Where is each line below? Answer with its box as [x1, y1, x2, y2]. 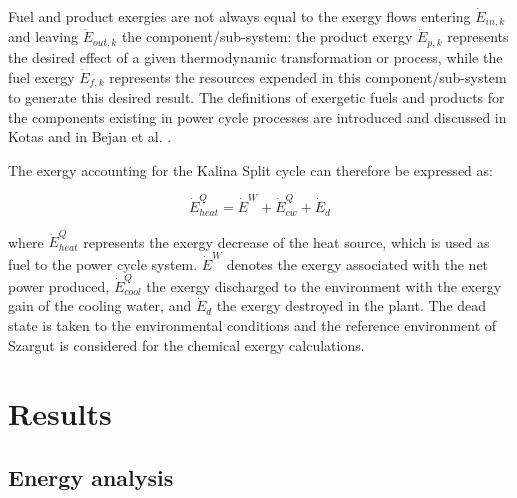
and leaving [8, 26, 79, 47]
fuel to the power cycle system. [8, 253, 198, 274]
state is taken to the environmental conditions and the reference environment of [8, 315, 497, 336]
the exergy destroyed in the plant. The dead [216, 295, 487, 316]
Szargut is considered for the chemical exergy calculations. [8, 334, 365, 355]
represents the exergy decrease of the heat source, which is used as [83, 231, 490, 252]
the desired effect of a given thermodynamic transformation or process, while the [8, 46, 503, 67]
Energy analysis [8, 461, 174, 492]
